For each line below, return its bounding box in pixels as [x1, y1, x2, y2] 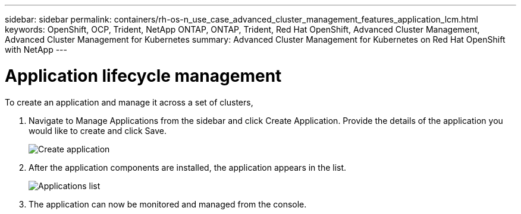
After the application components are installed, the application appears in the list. [29, 162, 347, 173]
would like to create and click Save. [29, 125, 167, 136]
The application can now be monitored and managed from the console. [29, 199, 307, 209]
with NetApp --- [5, 44, 67, 55]
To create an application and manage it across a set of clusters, [5, 97, 253, 107]
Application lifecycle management [5, 65, 282, 86]
